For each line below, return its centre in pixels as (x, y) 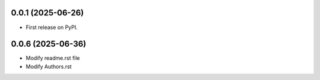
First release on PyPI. (52, 27)
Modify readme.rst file (53, 58)
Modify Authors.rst (49, 66)
